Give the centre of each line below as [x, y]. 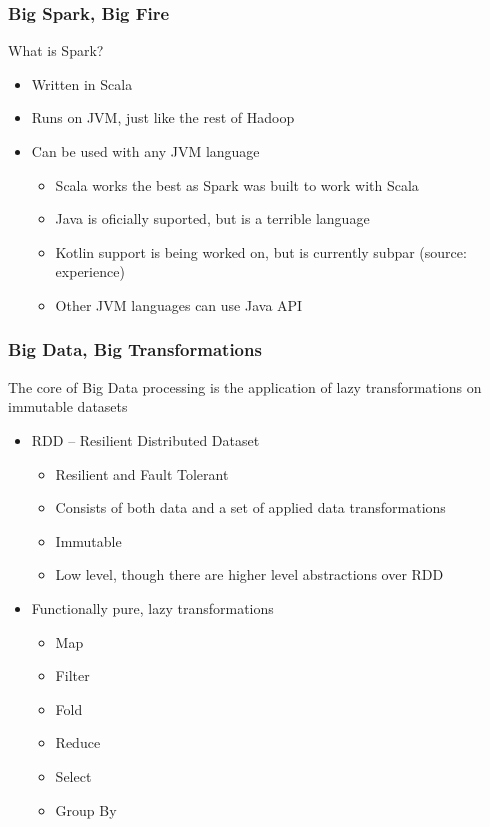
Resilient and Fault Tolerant [142, 473]
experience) [90, 271]
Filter [72, 675]
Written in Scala [82, 83]
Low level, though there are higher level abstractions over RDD [249, 574]
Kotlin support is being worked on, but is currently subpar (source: [261, 251]
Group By [86, 809]
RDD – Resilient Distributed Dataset [145, 439]
